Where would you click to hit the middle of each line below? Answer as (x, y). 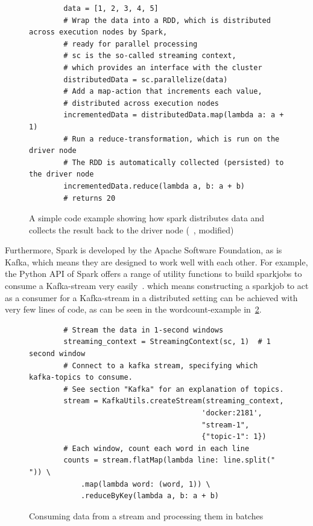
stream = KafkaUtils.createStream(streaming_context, (174, 401)
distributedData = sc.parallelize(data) (146, 80)
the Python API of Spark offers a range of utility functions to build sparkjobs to (153, 274)
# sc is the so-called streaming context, (150, 56)
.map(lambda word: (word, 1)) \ (145, 484)
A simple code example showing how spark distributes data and (147, 218)
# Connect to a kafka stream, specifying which (161, 365)
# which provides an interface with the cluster (163, 67)
